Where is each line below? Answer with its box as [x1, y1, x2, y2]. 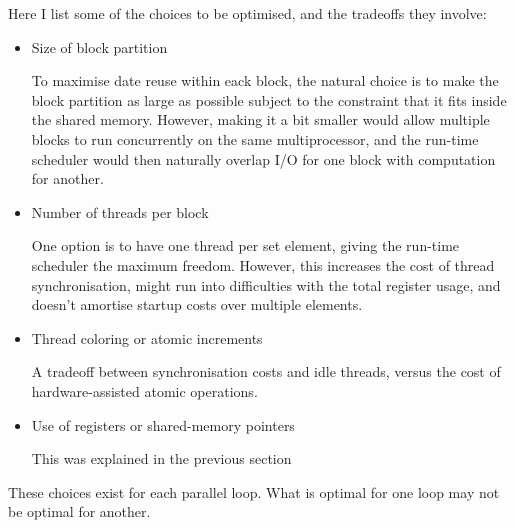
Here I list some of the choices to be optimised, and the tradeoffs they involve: [8, 3, 487, 23]
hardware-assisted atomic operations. [31, 380, 258, 401]
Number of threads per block [31, 201, 209, 222]
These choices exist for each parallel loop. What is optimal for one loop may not [8, 481, 500, 502]
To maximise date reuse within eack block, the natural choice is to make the [31, 70, 499, 91]
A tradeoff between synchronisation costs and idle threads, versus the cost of [31, 361, 501, 382]
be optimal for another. [8, 501, 151, 522]
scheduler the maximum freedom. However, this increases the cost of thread [31, 254, 495, 275]
